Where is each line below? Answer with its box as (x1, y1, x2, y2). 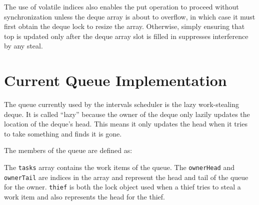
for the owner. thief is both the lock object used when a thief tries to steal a (4, 181, 241, 192)
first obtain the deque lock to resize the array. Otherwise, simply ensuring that (4, 21, 245, 31)
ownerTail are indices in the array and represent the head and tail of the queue (4, 171, 248, 182)
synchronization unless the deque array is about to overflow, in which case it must (4, 11, 255, 21)
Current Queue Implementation (4, 70, 227, 90)
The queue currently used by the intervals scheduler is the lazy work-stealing (4, 99, 239, 109)
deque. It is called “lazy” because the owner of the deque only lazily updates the (4, 108, 250, 119)
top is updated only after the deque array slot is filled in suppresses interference (4, 30, 248, 41)
